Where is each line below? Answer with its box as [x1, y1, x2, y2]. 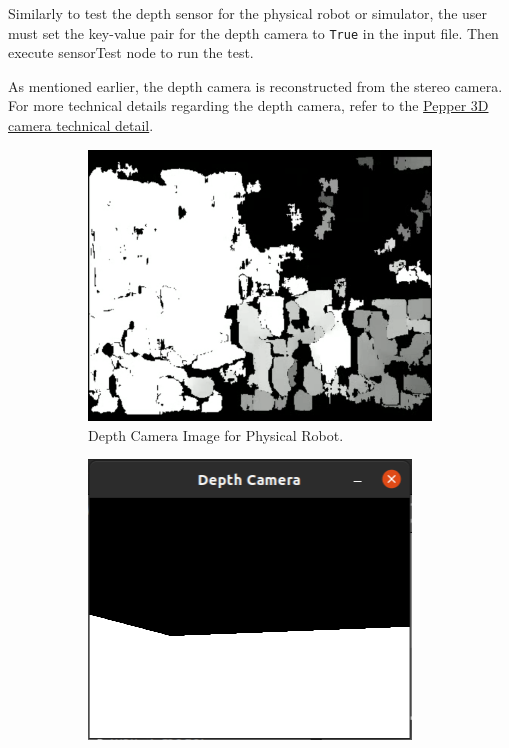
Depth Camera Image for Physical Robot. [88, 424, 344, 445]
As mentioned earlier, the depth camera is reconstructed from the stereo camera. [8, 75, 503, 96]
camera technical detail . [8, 115, 154, 136]
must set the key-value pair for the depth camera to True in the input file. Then [8, 22, 499, 43]
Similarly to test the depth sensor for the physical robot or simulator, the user [8, 3, 488, 23]
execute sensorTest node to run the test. [8, 42, 254, 63]
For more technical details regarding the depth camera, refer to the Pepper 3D [8, 95, 489, 116]
